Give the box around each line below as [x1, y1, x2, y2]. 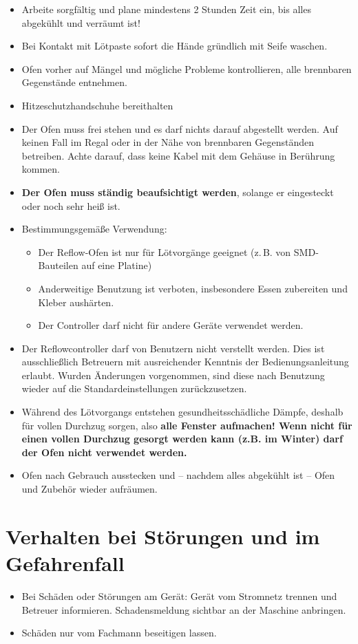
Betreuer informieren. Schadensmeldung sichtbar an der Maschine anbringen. [21, 602, 346, 616]
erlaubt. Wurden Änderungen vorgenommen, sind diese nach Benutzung [21, 367, 325, 382]
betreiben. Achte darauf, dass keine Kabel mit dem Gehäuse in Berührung [21, 148, 335, 162]
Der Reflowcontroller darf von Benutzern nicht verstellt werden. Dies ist [21, 341, 325, 355]
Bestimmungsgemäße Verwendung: [21, 222, 167, 236]
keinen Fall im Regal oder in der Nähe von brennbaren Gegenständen [21, 135, 315, 149]
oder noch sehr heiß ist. [21, 198, 120, 213]
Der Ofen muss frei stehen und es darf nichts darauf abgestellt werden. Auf [21, 121, 338, 136]
